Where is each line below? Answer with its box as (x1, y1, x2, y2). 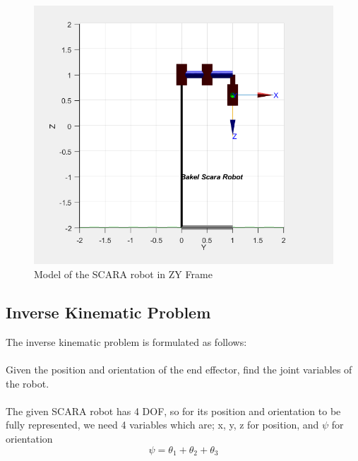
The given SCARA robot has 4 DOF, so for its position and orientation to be (6, 403, 341, 418)
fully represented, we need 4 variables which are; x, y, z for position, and (6, 417, 319, 432)
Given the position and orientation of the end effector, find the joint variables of (6, 362, 352, 376)
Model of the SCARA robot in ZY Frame (34, 267, 213, 282)
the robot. (6, 376, 49, 390)
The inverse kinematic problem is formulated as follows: (6, 334, 247, 349)
